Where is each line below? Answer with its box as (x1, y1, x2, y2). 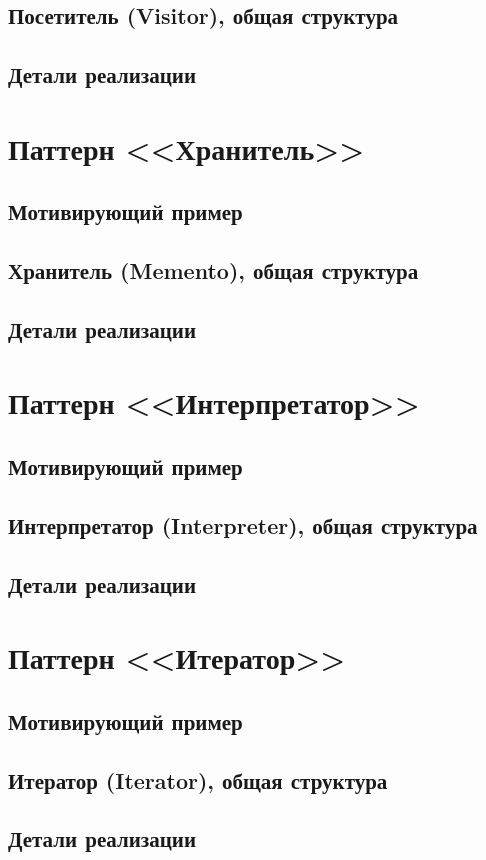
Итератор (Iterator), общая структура (8, 764, 388, 795)
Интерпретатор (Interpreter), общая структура (8, 509, 478, 540)
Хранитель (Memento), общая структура (8, 255, 419, 286)
